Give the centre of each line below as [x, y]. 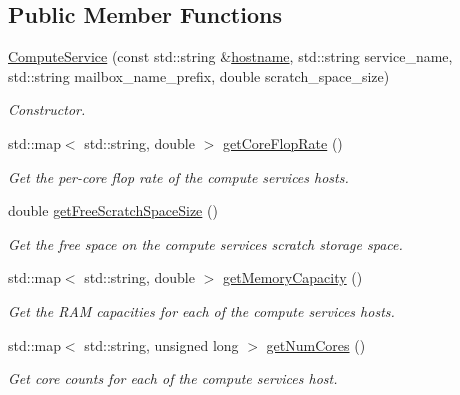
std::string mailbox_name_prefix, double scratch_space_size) [199, 75]
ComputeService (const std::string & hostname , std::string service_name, [230, 56]
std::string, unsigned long [161, 344]
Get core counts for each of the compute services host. [173, 378]
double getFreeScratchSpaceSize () [113, 210]
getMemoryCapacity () [292, 277]
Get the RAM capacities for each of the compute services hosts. [201, 310]
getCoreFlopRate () [282, 142]
